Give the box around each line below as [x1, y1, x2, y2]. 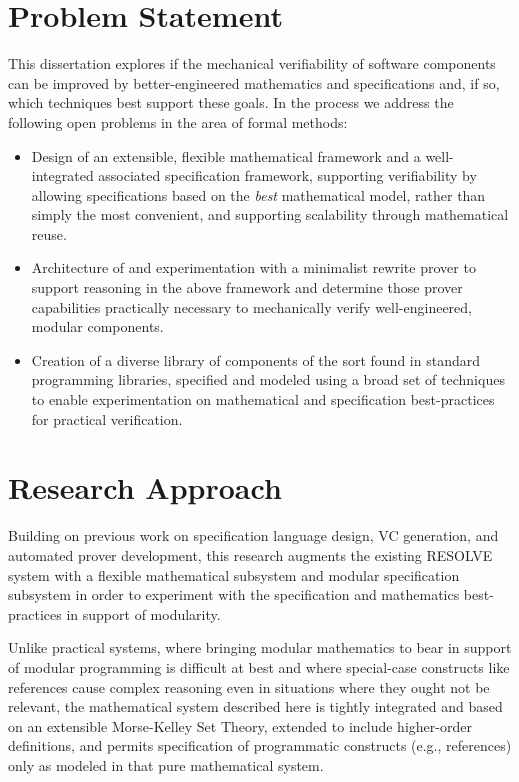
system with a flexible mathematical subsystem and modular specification [8, 564, 460, 585]
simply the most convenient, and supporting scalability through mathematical [31, 204, 509, 225]
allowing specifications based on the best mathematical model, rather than [31, 184, 486, 205]
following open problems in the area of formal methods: [8, 111, 348, 132]
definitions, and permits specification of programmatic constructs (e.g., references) [8, 735, 512, 756]
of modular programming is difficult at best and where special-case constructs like [8, 656, 510, 677]
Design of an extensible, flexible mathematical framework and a [31, 145, 421, 166]
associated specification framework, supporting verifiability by [98, 165, 477, 186]
